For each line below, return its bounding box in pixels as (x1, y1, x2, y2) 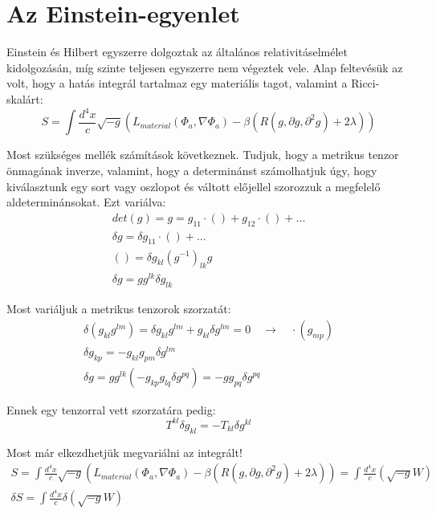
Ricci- (351, 75, 380, 92)
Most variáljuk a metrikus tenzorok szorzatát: (6, 300, 231, 317)
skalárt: (6, 90, 43, 107)
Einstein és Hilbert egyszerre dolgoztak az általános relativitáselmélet (6, 43, 348, 60)
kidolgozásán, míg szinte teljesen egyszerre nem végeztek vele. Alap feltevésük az (6, 59, 403, 75)
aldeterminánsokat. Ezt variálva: (6, 194, 166, 210)
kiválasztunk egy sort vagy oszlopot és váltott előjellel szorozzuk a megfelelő (6, 177, 381, 194)
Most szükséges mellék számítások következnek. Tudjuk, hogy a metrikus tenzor (6, 146, 399, 163)
